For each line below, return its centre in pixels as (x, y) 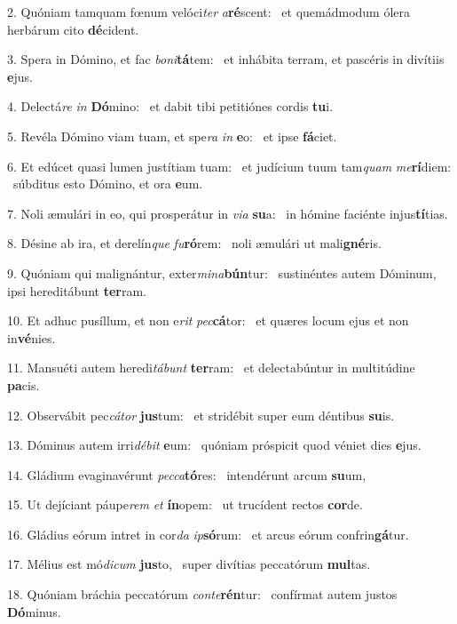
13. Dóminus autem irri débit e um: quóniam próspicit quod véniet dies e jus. (214, 445)
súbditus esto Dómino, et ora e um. (108, 184)
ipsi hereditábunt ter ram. (77, 290)
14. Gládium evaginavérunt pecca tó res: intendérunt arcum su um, (187, 474)
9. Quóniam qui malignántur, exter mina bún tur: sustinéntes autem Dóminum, (222, 272)
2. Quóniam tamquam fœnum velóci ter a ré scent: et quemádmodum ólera (209, 12)
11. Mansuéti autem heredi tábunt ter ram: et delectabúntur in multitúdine (211, 368)
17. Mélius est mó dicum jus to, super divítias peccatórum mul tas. (189, 564)
